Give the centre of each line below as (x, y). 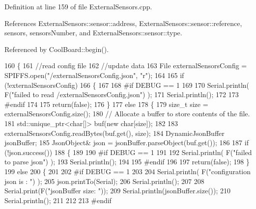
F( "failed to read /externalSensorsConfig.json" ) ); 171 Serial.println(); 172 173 (122, 94)
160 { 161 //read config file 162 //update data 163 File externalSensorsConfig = (126, 65)
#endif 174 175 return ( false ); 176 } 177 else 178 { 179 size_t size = (106, 104)
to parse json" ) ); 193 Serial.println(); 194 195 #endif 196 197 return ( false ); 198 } (127, 162)
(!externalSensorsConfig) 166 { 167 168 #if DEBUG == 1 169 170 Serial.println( (127, 85)
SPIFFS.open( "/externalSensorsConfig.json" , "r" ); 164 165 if (94, 75)
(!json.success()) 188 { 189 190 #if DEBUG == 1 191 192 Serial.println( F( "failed (128, 152)
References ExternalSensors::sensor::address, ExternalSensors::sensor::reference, (123, 23)
